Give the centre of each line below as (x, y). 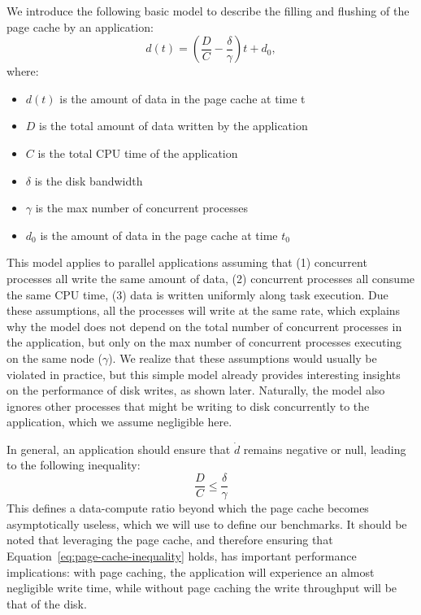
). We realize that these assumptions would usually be (243, 358)
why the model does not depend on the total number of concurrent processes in (204, 326)
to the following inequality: (74, 465)
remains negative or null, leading (325, 449)
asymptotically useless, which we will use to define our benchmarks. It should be (207, 523)
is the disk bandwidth (89, 180)
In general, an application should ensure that (119, 449)
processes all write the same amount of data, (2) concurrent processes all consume (211, 278)
